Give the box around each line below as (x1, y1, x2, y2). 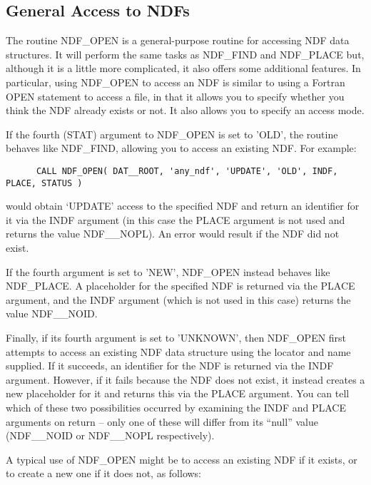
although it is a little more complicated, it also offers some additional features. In (6, 61, 361, 76)
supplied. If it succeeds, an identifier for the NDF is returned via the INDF (6, 358, 334, 373)
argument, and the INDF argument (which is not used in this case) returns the (6, 292, 351, 307)
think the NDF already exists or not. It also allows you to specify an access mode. (6, 103, 365, 118)
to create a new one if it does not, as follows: (6, 466, 202, 481)
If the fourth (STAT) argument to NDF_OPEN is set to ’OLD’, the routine (6, 126, 338, 141)
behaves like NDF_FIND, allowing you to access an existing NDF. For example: (6, 141, 357, 155)
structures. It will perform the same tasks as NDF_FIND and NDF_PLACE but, (6, 46, 365, 61)
